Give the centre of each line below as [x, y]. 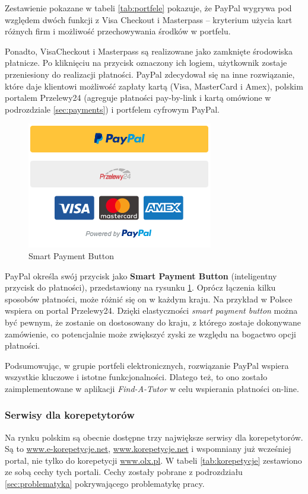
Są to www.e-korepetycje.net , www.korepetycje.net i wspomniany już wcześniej [148, 449]
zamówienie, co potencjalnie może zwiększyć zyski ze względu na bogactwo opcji [150, 334]
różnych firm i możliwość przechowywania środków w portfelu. [118, 31]
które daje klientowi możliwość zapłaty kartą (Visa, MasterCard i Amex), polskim [154, 86]
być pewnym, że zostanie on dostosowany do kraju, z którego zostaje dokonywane [153, 322]
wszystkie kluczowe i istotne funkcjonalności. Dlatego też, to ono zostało [136, 377]
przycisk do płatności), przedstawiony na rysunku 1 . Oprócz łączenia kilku [140, 287]
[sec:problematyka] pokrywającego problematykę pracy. [105, 484]
